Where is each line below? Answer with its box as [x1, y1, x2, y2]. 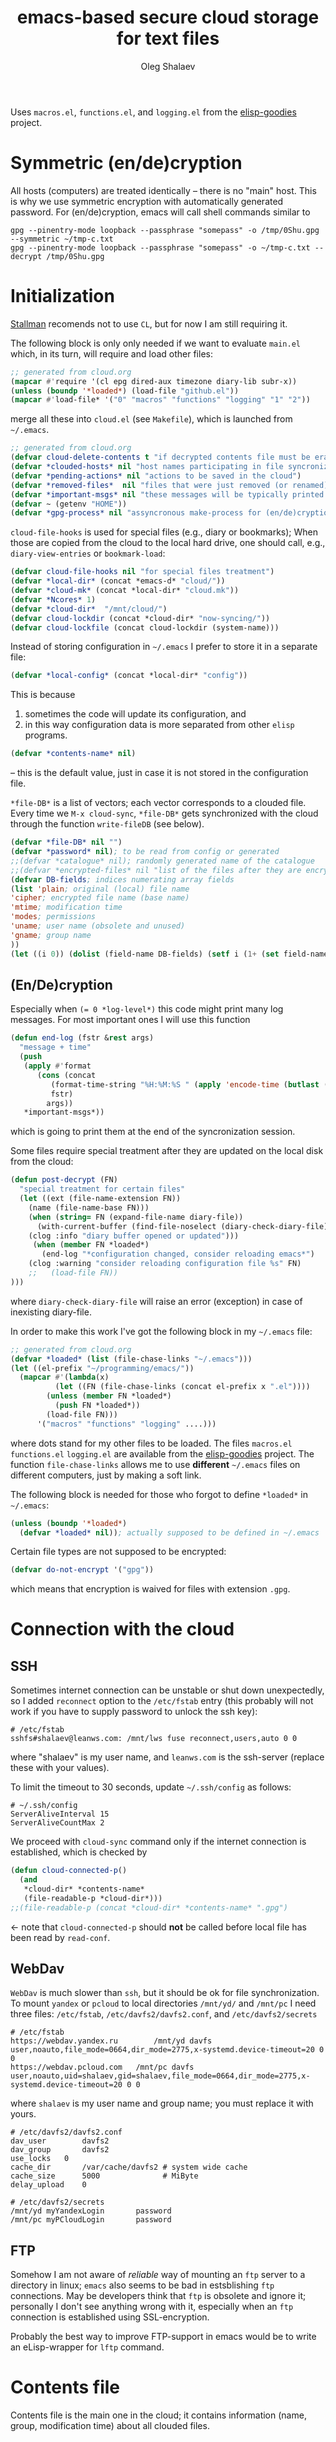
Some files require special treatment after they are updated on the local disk [10, 1145, 324, 1157]
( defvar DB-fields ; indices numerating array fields [10, 874, 235, 885]
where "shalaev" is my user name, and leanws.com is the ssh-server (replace [10, 1751, 325, 1763]
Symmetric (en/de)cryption [10, 152, 243, 175]
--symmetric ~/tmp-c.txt [10, 234, 114, 244]
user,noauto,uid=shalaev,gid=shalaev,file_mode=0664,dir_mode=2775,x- [10, 2071, 311, 2081]
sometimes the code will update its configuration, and [24, 708, 247, 720]
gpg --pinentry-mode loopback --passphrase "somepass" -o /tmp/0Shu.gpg [10, 225, 320, 235]
